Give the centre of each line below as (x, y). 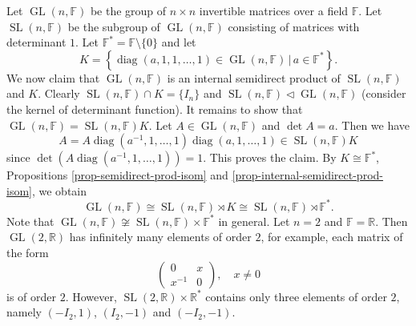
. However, (91, 296)
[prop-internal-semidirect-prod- (307, 175)
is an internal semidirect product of (254, 77)
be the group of (128, 10)
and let (179, 42)
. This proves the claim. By (270, 157)
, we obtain (59, 190)
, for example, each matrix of (332, 237)
